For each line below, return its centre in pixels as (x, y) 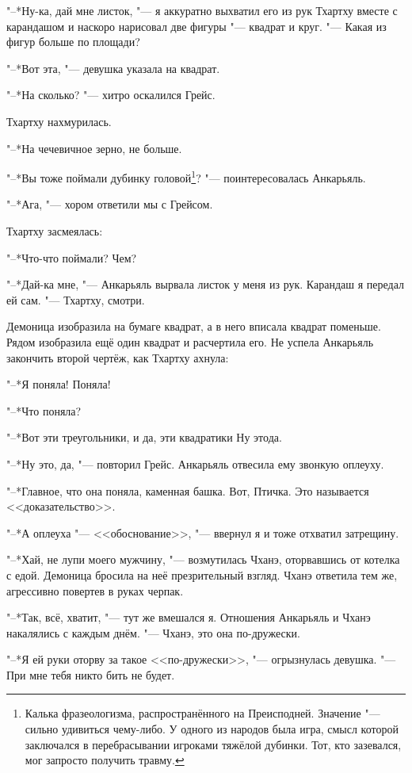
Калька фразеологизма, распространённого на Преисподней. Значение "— (202, 713)
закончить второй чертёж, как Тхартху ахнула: (118, 357)
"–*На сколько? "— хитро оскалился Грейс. (111, 95)
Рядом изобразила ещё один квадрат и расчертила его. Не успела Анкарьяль (190, 341)
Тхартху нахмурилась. (59, 121)
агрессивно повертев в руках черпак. (95, 590)
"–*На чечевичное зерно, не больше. (94, 148)
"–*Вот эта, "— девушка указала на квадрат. (113, 68)
